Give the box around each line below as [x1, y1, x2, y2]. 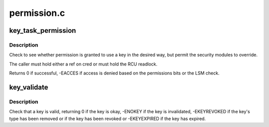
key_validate [9, 83, 48, 91]
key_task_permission [9, 26, 76, 35]
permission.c [9, 7, 65, 18]
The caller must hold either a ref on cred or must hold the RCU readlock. [9, 61, 158, 67]
